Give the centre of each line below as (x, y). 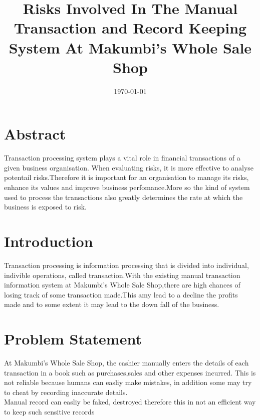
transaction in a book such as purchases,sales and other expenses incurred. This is (130, 372)
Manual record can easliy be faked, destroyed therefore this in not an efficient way (130, 402)
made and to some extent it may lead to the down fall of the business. (112, 304)
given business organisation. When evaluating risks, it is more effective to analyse (129, 167)
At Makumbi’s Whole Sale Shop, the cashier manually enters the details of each (126, 362)
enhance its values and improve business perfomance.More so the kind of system (127, 187)
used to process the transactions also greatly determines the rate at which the (123, 197)
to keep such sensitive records (49, 411)
